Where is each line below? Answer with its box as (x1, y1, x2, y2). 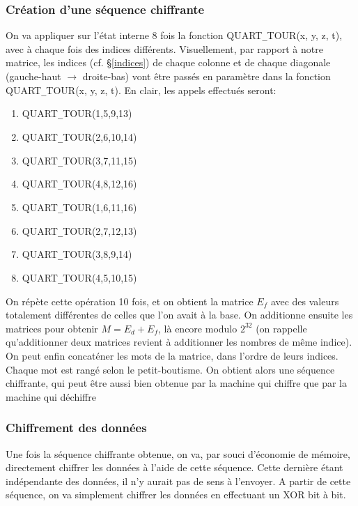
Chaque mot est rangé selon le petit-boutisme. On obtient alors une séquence (6, 362, 335, 376)
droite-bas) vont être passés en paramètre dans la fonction (82, 69, 331, 84)
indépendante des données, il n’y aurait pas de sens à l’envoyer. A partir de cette (6, 473, 351, 488)
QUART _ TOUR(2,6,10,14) (22, 129, 137, 144)
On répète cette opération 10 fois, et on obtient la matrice (6, 293, 254, 308)
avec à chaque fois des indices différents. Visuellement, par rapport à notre (6, 41, 323, 56)
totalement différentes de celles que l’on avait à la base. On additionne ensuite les (6, 307, 353, 322)
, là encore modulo (158, 321, 238, 335)
